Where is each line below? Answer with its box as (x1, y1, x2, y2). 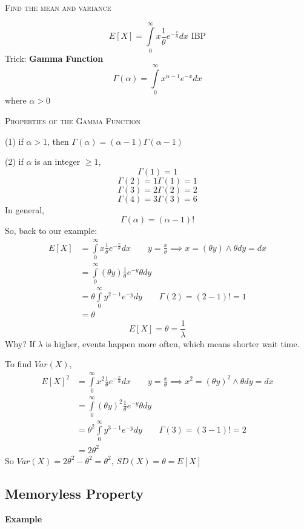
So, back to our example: (5, 224, 97, 237)
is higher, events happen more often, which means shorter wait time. (45, 337, 300, 350)
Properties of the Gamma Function (5, 115, 141, 127)
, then (47, 135, 69, 147)
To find (5, 358, 31, 370)
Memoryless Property (5, 484, 144, 502)
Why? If (5, 337, 35, 350)
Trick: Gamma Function (5, 52, 104, 64)
